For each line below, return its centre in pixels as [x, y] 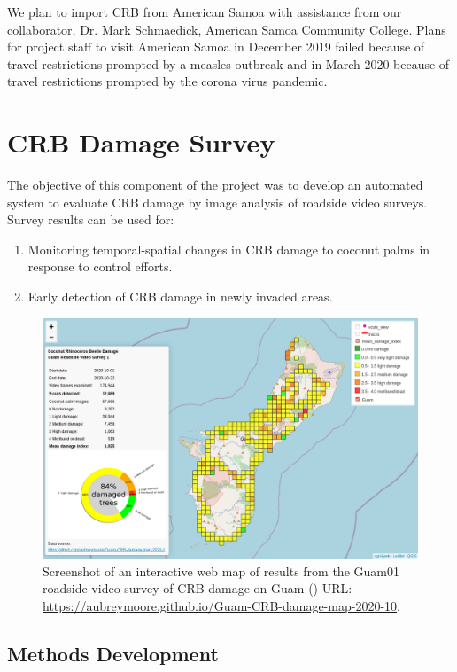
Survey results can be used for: [91, 219]
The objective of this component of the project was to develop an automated [215, 185]
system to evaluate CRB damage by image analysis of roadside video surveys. [217, 202]
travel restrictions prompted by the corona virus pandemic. [167, 81]
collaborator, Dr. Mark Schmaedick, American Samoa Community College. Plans [227, 29]
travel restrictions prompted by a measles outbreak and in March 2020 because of [228, 63]
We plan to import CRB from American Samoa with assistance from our [205, 12]
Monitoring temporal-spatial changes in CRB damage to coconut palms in [229, 249]
